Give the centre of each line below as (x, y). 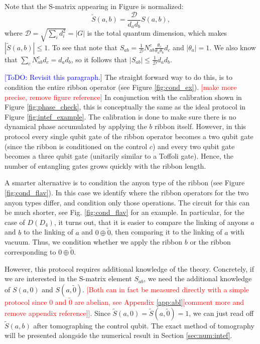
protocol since (26, 302)
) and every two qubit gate (193, 146)
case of (15, 222)
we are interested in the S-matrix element (68, 278)
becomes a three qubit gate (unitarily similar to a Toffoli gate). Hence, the (119, 156)
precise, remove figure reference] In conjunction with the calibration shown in (123, 97)
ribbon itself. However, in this (200, 126)
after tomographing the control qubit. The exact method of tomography (144, 325)
